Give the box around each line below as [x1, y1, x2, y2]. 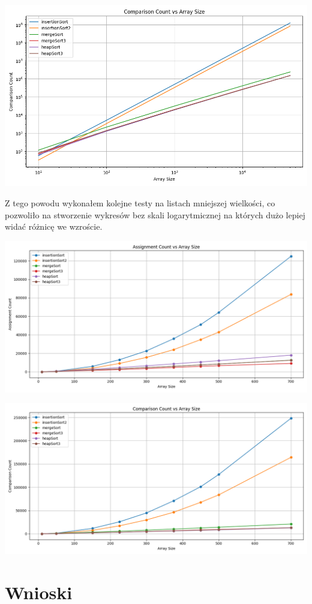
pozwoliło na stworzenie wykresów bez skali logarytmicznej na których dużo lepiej [5, 208, 305, 221]
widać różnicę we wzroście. [5, 220, 103, 233]
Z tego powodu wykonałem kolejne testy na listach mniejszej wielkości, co [5, 196, 275, 209]
